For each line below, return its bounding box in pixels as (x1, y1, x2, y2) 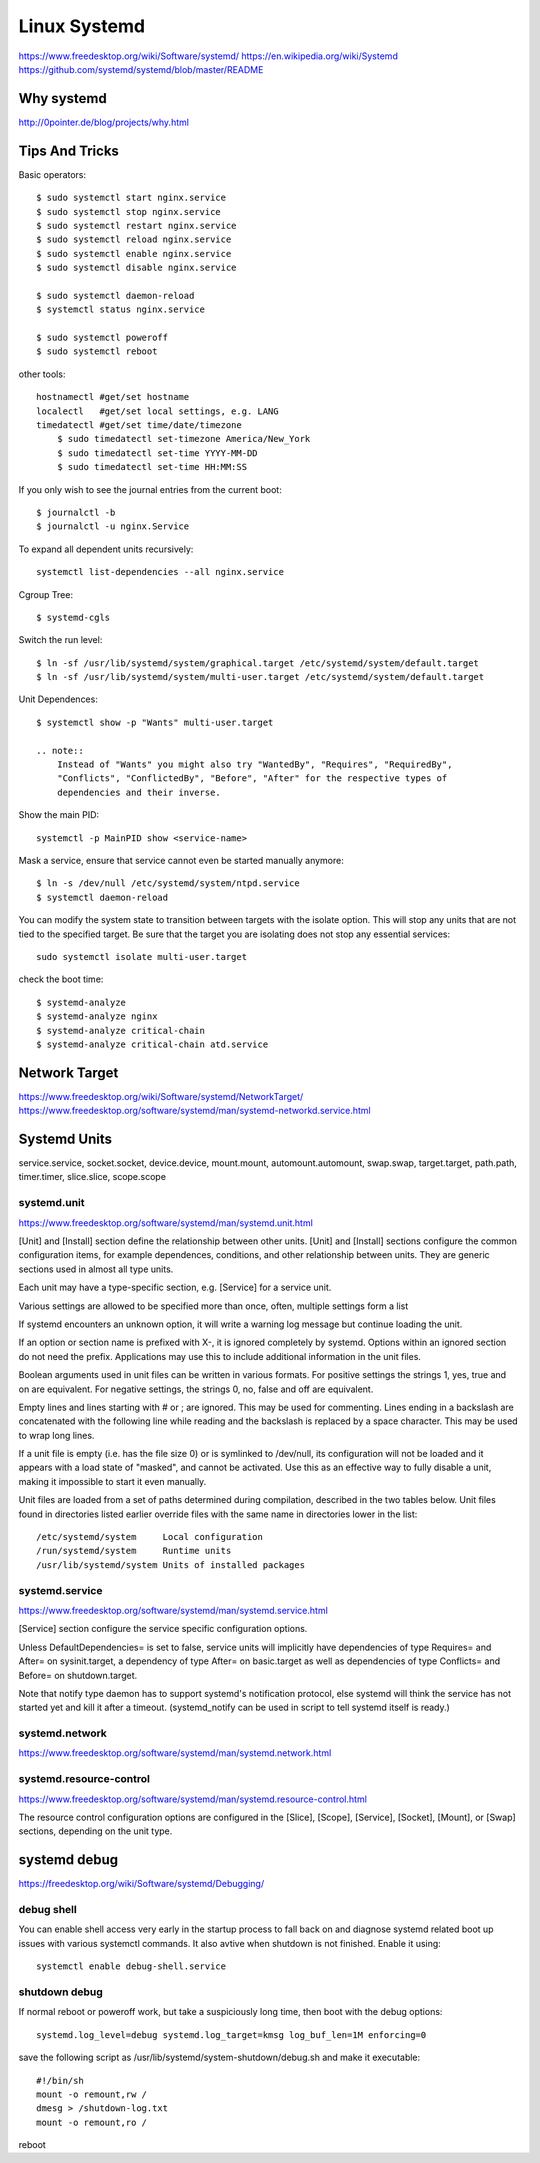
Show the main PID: (18, 809, 100, 821)
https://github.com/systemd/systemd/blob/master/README (18, 63, 264, 75)
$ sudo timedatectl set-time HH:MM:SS (56, 461, 248, 473)
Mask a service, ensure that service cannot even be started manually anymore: (18, 854, 344, 866)
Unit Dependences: (18, 693, 99, 705)
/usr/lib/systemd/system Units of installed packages (36, 1559, 305, 1570)
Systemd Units (18, 1131, 112, 1147)
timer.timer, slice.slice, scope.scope (18, 1171, 167, 1183)
